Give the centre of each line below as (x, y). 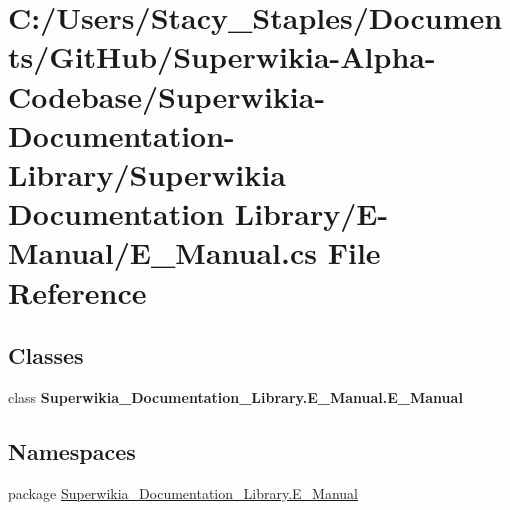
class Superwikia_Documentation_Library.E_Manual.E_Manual (235, 396)
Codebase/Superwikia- (167, 95)
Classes (46, 355)
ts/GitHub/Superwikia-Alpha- (222, 56)
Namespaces (72, 450)
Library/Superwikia (147, 173)
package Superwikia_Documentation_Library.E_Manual (183, 492)
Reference (77, 291)
